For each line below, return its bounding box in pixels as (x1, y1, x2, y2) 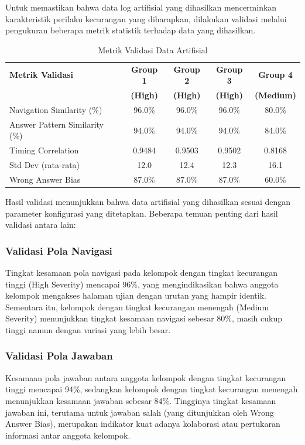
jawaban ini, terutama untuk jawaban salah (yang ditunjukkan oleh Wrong (5, 406, 274, 418)
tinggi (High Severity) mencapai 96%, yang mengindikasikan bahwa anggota (5, 278, 279, 290)
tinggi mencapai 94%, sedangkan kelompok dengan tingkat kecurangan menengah (5, 383, 298, 395)
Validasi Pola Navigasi (5, 243, 112, 258)
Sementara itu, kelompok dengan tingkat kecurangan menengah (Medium (5, 300, 269, 313)
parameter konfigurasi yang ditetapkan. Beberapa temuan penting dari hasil (5, 207, 278, 219)
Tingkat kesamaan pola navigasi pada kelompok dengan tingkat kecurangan (5, 266, 277, 278)
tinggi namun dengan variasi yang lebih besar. (5, 323, 171, 336)
